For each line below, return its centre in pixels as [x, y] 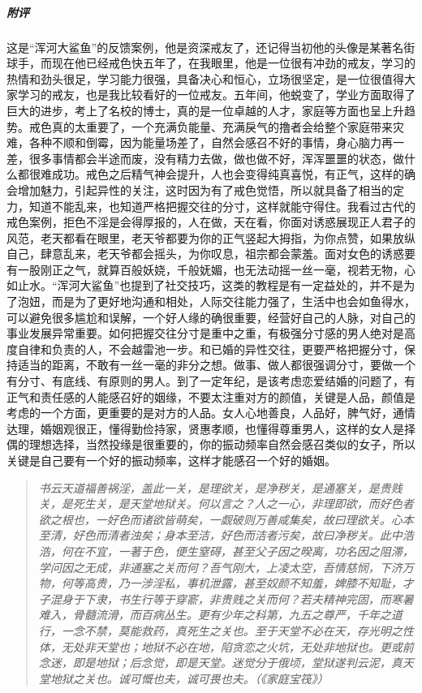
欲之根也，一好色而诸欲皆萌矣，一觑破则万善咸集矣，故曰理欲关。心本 [226, 519]
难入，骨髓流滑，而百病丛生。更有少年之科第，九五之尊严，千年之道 [220, 615]
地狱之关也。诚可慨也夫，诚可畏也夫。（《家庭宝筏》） [189, 678]
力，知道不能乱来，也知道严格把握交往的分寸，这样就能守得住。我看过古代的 [211, 206]
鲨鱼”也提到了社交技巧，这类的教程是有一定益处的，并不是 [248, 285]
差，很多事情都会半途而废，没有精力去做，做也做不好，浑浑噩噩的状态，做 [205, 158]
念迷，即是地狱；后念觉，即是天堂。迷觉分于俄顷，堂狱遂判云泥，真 [220, 663]
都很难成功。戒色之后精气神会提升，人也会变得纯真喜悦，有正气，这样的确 [216, 174]
